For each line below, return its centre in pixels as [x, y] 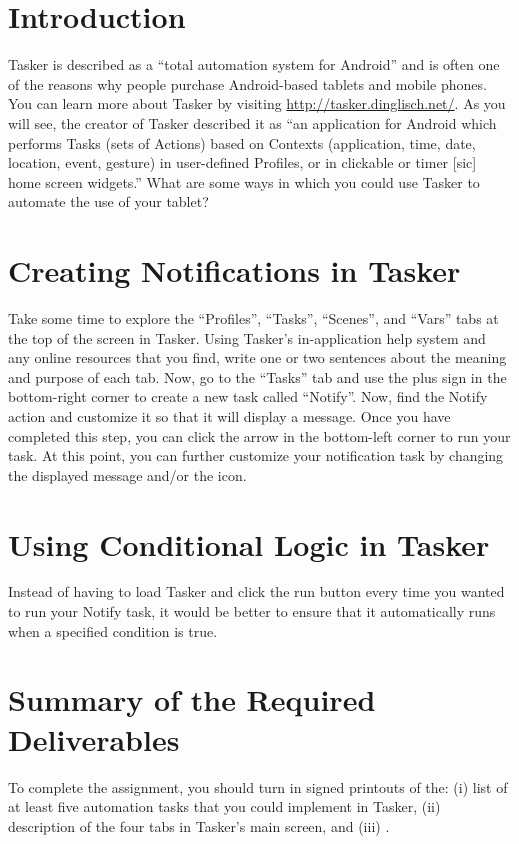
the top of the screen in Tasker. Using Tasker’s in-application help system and [247, 337]
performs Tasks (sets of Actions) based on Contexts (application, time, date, [242, 142]
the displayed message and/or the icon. [127, 474]
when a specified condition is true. [113, 630]
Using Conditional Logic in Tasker [249, 543]
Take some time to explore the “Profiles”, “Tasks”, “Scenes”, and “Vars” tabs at [253, 318]
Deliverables [94, 738]
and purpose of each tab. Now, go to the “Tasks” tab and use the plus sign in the [257, 376]
